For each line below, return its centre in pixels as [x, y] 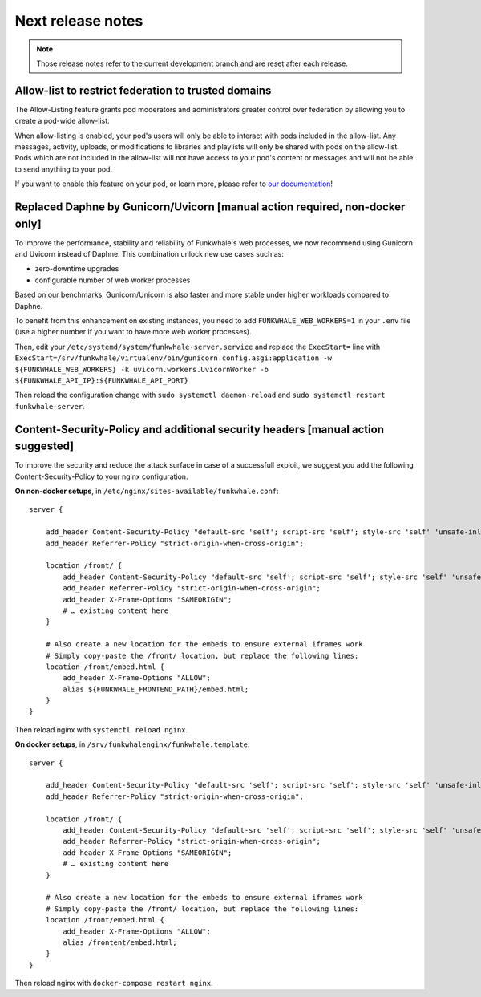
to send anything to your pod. [63, 169]
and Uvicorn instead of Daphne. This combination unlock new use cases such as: [150, 254]
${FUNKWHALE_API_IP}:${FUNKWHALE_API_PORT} [101, 380]
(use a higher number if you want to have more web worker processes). [133, 332]
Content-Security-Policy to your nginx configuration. [101, 476]
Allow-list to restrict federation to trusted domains [143, 90]
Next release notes [79, 21]
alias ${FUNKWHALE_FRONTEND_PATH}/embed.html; [156, 689]
